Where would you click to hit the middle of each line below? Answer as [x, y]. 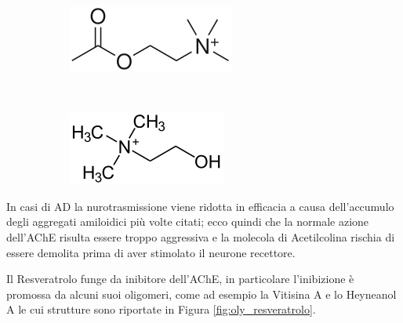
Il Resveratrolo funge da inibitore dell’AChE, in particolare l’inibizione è [180, 279]
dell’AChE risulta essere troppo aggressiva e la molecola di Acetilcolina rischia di [201, 236]
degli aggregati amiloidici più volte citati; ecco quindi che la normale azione [188, 221]
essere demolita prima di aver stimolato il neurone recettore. [151, 252]
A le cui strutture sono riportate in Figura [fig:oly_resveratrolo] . [161, 309]
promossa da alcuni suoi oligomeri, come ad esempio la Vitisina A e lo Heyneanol [201, 294]
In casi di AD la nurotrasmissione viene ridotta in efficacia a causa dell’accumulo [200, 206]
